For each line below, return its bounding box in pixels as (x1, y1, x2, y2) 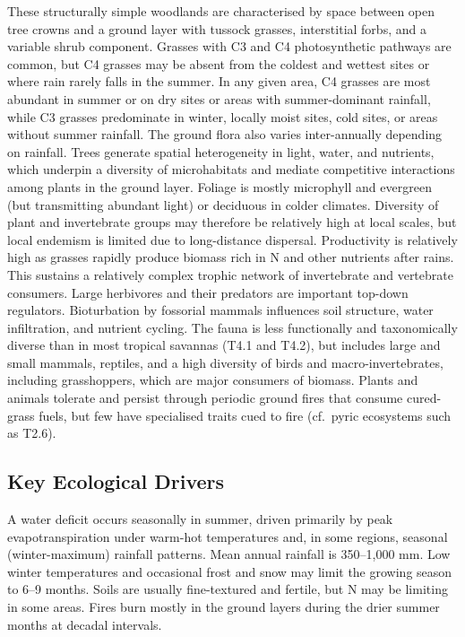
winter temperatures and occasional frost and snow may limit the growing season (7, 562, 452, 580)
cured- (406, 388, 442, 407)
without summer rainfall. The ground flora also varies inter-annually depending (7, 125, 443, 144)
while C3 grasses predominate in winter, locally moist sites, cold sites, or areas (7, 107, 438, 126)
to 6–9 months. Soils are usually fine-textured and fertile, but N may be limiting (7, 580, 448, 598)
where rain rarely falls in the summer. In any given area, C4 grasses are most (7, 72, 431, 91)
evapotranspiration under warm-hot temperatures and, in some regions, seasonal (7, 527, 448, 545)
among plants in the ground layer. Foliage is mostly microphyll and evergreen (7, 177, 432, 196)
